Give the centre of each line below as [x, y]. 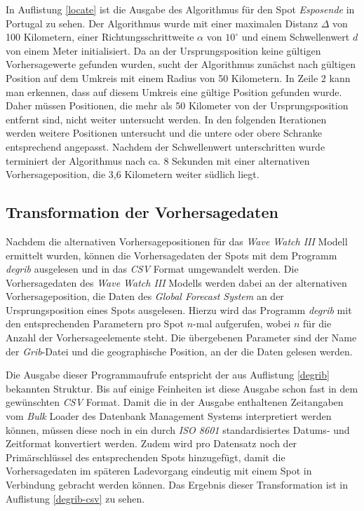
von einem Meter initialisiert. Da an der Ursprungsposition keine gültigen [163, 50]
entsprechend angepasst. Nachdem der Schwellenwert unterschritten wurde [166, 146]
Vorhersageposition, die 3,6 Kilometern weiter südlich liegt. [133, 174]
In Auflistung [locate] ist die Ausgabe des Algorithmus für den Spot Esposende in [180, 9]
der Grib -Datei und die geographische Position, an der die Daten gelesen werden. [179, 351]
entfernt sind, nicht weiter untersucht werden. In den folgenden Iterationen [166, 119]
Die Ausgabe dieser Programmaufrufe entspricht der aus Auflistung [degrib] [168, 375]
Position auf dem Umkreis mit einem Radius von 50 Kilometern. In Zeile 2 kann [178, 77]
